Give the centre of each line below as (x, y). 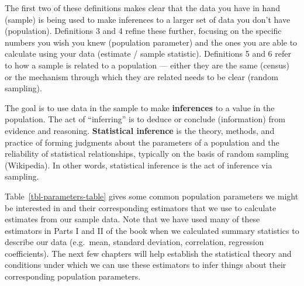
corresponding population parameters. (73, 276)
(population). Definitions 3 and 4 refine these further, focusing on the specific (143, 31)
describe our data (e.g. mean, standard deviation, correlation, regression (134, 242)
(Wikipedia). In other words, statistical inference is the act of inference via (139, 165)
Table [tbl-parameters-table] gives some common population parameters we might (152, 196)
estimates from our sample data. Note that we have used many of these (132, 219)
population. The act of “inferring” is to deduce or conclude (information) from (145, 119)
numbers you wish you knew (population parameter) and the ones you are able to (151, 42)
